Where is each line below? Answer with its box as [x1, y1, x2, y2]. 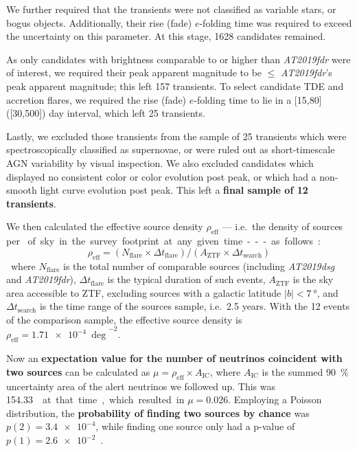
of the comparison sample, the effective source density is [6, 312, 242, 326]
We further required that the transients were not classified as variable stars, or [6, 2, 336, 16]
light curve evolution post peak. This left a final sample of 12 [40, 183, 308, 197]
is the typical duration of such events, [107, 272, 266, 286]
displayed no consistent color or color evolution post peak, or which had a [6, 169, 316, 183]
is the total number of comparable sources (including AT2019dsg [62, 258, 335, 273]
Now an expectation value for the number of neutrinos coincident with [6, 351, 343, 365]
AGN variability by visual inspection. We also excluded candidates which [6, 155, 314, 170]
